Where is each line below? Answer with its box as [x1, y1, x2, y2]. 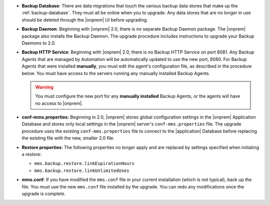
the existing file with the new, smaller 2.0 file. [21, 135, 115, 141]
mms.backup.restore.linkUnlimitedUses [34, 167, 129, 173]
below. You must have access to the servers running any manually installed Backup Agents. [21, 70, 210, 76]
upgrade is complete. [21, 190, 66, 196]
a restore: [21, 151, 42, 157]
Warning [35, 84, 53, 90]
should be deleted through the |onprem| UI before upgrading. [21, 16, 148, 22]
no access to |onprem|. [35, 100, 83, 106]
